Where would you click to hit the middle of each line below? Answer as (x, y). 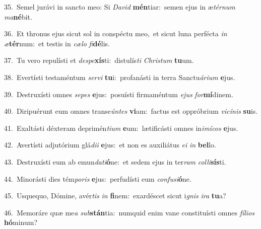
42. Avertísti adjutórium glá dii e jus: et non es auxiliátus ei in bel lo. (110, 145)
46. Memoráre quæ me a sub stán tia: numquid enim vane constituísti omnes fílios (129, 212)
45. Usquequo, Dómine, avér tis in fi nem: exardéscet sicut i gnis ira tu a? (115, 196)
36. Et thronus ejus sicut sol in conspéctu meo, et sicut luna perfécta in (116, 33)
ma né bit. (18, 16)
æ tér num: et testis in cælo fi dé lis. (57, 43)
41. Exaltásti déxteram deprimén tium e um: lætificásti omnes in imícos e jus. (121, 128)
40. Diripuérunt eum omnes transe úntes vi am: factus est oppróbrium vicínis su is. (131, 111)
